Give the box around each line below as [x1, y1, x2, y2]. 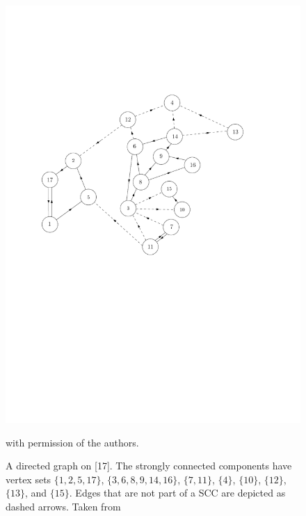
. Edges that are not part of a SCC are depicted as [69, 485, 286, 500]
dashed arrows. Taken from [6, 499, 121, 513]
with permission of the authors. [6, 435, 139, 449]
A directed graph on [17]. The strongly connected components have [6, 458, 292, 473]
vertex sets [6, 471, 51, 486]
